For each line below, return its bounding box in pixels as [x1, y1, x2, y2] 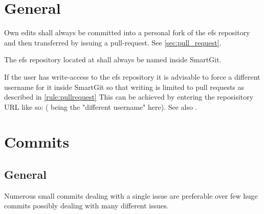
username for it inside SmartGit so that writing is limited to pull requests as [4, 81, 245, 92]
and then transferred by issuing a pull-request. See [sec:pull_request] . [4, 37, 222, 47]
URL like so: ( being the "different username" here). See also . [4, 101, 197, 112]
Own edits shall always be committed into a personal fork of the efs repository [4, 27, 250, 38]
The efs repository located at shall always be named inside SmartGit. [4, 54, 222, 65]
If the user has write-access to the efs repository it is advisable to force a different [4, 71, 260, 82]
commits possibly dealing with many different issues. [4, 200, 169, 211]
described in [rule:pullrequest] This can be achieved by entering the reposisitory [4, 91, 254, 102]
